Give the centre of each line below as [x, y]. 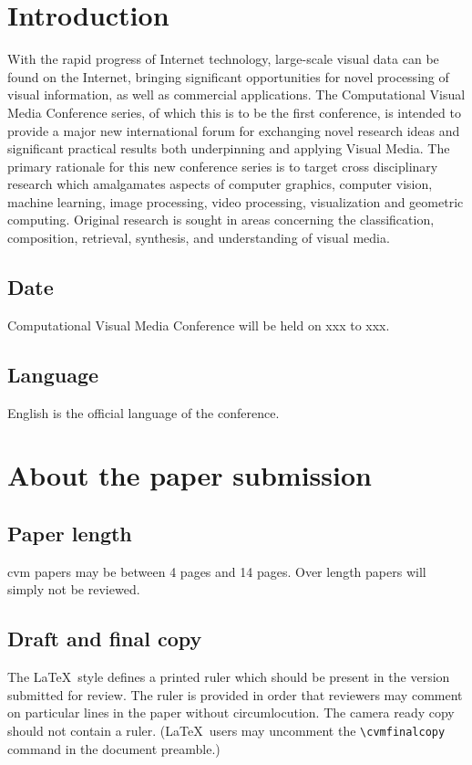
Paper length [70, 534]
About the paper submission [190, 475]
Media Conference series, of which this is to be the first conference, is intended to [234, 112]
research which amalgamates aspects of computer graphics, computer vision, [220, 184]
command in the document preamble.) [114, 748]
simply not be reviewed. [74, 589]
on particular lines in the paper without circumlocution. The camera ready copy [231, 713]
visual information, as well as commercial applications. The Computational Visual [236, 94]
